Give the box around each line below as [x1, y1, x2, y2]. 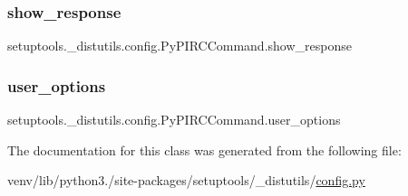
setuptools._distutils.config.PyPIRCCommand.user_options [7, 110, 341, 129]
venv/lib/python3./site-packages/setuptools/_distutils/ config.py [7, 171, 365, 190]
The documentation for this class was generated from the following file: [7, 140, 402, 159]
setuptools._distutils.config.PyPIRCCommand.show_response [7, 36, 352, 55]
